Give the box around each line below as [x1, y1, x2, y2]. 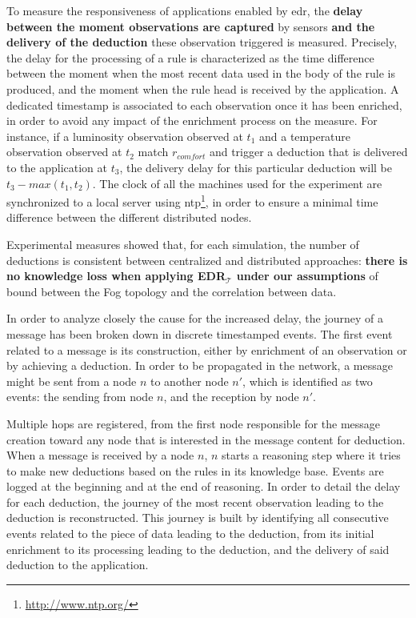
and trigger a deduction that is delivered [209, 143, 408, 160]
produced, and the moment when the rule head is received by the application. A [6, 80, 399, 97]
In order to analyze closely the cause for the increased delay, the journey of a [6, 310, 383, 327]
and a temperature [259, 127, 351, 144]
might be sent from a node [6, 372, 137, 389]
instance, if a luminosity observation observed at [6, 127, 243, 144]
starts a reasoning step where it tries [222, 447, 401, 463]
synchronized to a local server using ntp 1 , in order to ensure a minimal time [6, 191, 378, 210]
